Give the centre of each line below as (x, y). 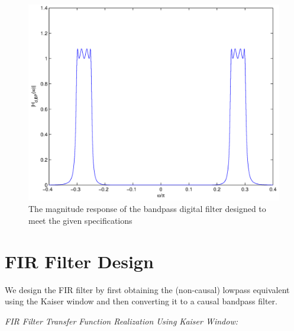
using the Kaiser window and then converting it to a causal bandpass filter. (141, 301)
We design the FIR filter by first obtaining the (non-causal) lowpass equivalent (147, 289)
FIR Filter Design (79, 261)
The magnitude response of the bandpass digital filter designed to (147, 209)
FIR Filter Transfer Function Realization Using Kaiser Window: (122, 321)
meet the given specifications (80, 221)
